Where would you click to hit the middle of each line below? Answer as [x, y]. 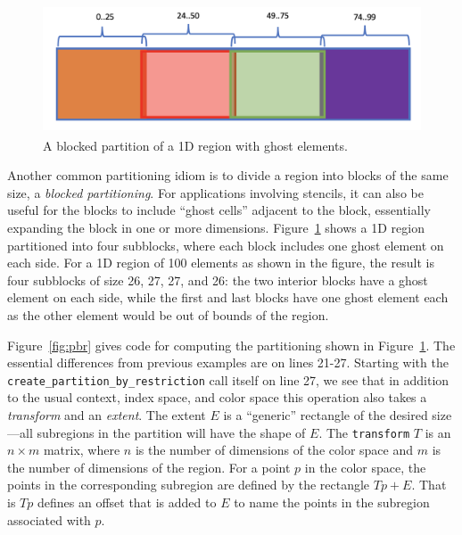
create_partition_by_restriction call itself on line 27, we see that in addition [228, 379]
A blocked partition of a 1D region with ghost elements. [195, 145]
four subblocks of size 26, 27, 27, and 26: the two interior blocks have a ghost [218, 280]
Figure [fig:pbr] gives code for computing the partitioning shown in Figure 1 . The [231, 345]
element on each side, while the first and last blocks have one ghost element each [228, 297]
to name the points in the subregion [332, 502]
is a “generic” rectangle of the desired [326, 414]
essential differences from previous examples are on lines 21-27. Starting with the [228, 362]
